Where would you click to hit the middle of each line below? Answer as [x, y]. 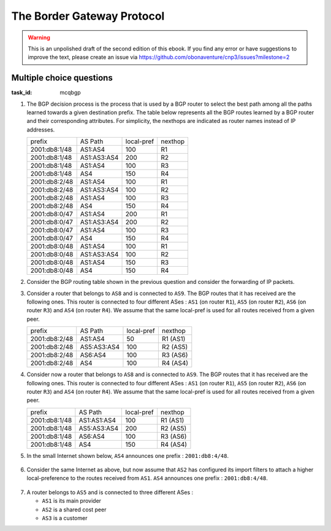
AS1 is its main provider [71, 501]
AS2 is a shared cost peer [74, 509]
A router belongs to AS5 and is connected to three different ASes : [110, 492]
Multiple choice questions [62, 78]
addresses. [41, 130]
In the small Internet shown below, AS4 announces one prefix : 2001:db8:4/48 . [128, 455]
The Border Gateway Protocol [88, 16]
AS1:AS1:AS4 [97, 420]
